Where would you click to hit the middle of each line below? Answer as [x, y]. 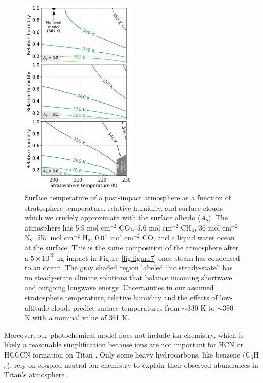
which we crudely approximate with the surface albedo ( [113, 218]
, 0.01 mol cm [112, 237]
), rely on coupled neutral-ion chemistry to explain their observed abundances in [133, 364]
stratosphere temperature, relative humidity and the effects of [121, 297]
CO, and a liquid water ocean [188, 237]
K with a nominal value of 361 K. [77, 317]
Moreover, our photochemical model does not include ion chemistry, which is [124, 334]
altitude [37, 307]
